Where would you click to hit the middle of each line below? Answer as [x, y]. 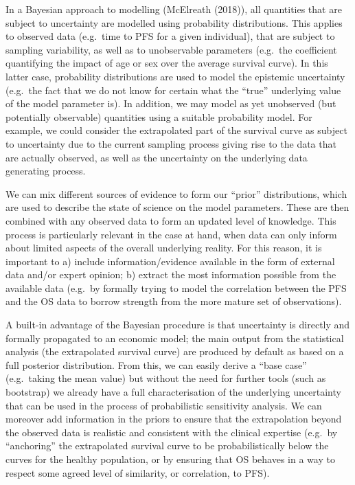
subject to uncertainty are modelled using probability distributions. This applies [174, 22]
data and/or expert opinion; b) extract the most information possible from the [171, 274]
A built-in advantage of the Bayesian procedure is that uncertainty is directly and [178, 325]
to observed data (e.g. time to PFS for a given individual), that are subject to [170, 36]
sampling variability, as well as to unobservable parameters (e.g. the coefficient [171, 49]
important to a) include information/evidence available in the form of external [170, 261]
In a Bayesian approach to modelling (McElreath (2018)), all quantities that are [174, 9]
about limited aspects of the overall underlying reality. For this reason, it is [164, 248]
